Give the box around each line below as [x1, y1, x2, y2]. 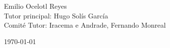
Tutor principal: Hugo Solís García [4, 10, 108, 20]
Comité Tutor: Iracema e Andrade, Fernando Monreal [4, 20, 166, 30]
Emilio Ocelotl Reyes [4, 1, 67, 11]
